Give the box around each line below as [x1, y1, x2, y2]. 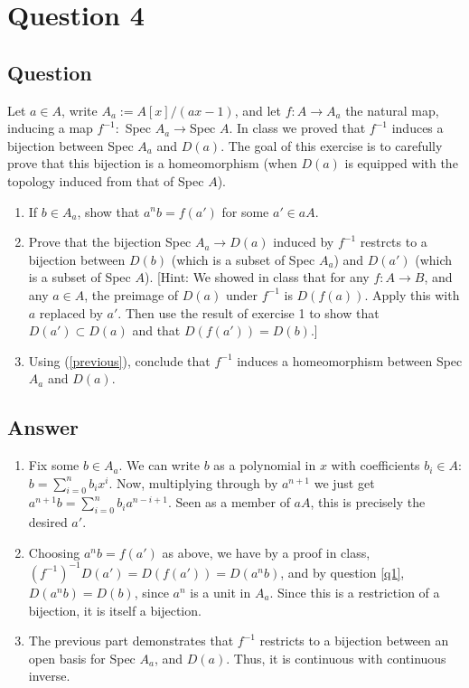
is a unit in [190, 582, 251, 601]
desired [28, 513, 68, 532]
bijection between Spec [7, 136, 134, 155]
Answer [7, 413, 80, 441]
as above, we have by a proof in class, [162, 542, 371, 561]
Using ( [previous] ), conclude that [28, 351, 211, 370]
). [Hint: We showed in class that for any [144, 268, 370, 287]
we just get [314, 473, 375, 492]
